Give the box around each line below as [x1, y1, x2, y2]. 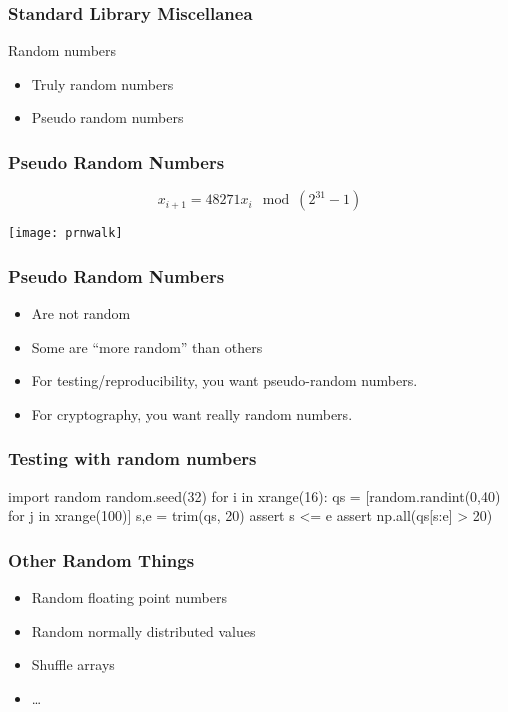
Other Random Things [8, 547, 195, 572]
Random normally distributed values [31, 620, 256, 641]
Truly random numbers [31, 73, 174, 94]
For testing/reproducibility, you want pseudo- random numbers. [31, 370, 418, 391]
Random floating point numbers [31, 587, 227, 608]
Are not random [31, 303, 131, 324]
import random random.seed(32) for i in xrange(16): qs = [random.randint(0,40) [8, 485, 501, 506]
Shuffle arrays [31, 654, 115, 675]
